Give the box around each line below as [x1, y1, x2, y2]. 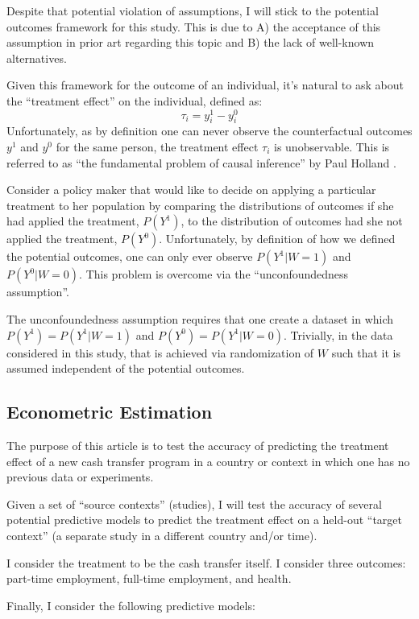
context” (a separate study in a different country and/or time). [6, 526, 317, 543]
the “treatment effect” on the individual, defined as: [6, 92, 263, 109]
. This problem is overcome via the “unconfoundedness [79, 266, 349, 283]
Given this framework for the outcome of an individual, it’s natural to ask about [6, 76, 404, 93]
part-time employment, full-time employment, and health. [6, 570, 292, 587]
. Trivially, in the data [283, 326, 393, 343]
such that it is [331, 344, 400, 361]
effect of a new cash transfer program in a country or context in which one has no [6, 452, 410, 469]
